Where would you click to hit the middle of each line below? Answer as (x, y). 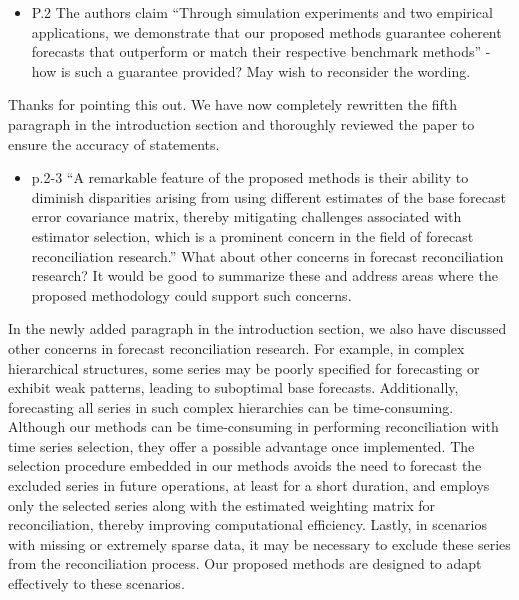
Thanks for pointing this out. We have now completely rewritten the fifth (233, 104)
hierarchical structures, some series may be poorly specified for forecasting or (244, 367)
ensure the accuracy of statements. (114, 143)
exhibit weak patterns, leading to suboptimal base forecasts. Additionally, (233, 387)
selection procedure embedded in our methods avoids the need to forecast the (245, 465)
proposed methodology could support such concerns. (191, 294)
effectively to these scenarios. (96, 583)
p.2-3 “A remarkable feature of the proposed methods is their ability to (250, 177)
